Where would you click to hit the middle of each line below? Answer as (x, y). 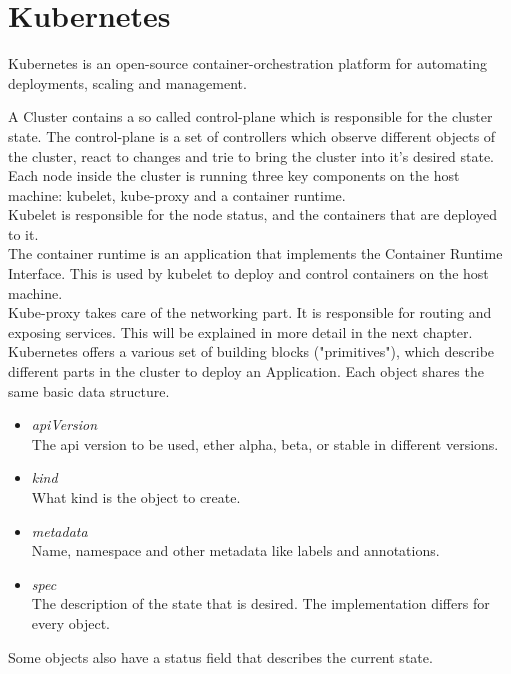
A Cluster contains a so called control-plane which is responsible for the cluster (250, 116)
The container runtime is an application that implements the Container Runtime (255, 253)
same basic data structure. (89, 390)
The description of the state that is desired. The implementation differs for (260, 603)
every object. (71, 622)
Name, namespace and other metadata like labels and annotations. (235, 550)
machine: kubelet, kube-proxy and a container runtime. (177, 194)
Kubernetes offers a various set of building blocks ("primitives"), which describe (251, 351)
